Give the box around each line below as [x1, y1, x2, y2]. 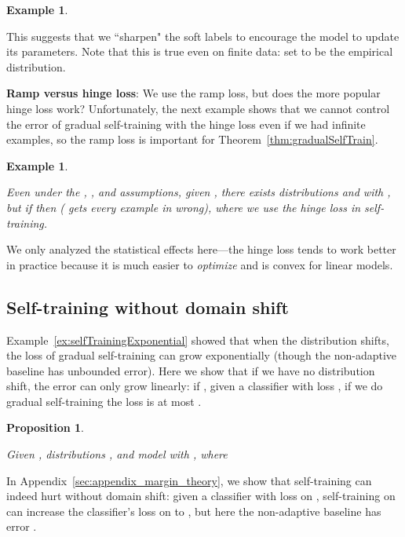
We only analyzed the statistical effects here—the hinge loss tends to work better [6, 241, 396, 258]
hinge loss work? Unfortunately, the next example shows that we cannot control [6, 100, 390, 116]
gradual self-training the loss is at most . [6, 393, 202, 409]
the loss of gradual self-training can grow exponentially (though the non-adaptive [6, 347, 397, 363]
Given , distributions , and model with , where [6, 446, 228, 462]
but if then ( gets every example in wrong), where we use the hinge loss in [6, 199, 361, 215]
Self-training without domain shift [6, 294, 289, 319]
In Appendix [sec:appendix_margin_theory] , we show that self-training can [6, 472, 372, 488]
